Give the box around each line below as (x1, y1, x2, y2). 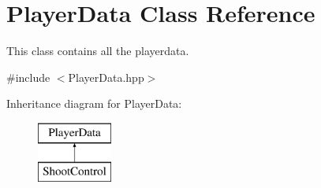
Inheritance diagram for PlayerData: (6, 95, 182, 112)
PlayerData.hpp (68, 68, 144, 85)
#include (6, 68, 50, 85)
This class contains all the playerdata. (6, 42, 189, 59)
